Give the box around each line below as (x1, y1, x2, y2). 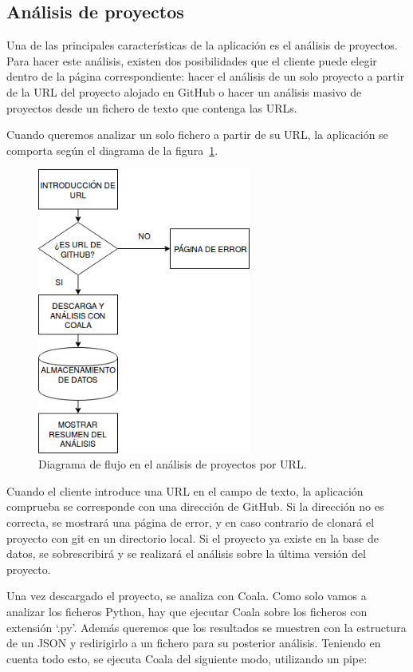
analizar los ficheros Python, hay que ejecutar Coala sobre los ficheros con (6, 603, 368, 619)
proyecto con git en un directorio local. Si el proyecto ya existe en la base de (6, 529, 379, 546)
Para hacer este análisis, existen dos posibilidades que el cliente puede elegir (6, 52, 377, 69)
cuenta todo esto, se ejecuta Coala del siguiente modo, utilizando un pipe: (6, 650, 368, 666)
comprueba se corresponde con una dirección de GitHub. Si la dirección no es (6, 498, 384, 515)
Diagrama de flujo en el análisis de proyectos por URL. (38, 456, 307, 472)
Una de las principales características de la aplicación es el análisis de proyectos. (6, 37, 398, 53)
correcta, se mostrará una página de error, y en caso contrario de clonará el (6, 513, 375, 530)
